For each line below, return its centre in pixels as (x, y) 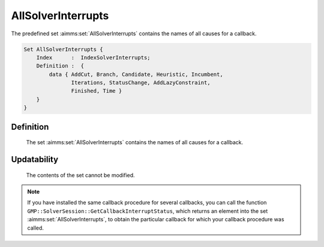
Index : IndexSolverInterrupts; (93, 57)
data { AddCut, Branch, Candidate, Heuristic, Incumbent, (136, 74)
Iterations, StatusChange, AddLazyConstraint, (141, 83)
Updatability (35, 159)
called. (36, 228)
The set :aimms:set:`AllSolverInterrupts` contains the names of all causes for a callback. (134, 142)
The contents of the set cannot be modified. (80, 175)
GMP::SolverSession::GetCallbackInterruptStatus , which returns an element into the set (148, 211)
